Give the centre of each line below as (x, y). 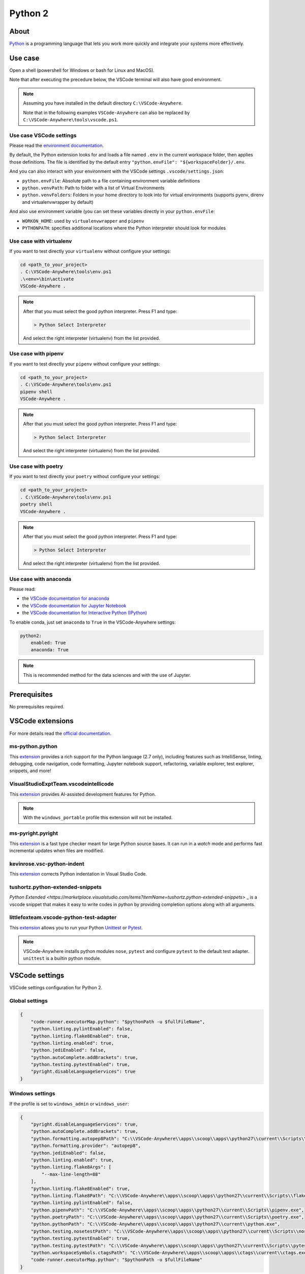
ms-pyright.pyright (34, 833)
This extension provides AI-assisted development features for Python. (83, 794)
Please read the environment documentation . (57, 146)
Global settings (28, 1000)
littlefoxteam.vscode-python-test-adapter (63, 917)
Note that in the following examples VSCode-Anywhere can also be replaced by (106, 113)
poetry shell (36, 504)
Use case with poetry (36, 466)
